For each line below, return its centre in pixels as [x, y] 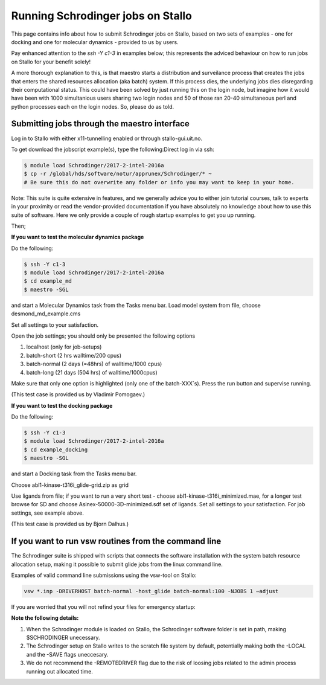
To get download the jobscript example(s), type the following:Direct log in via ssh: [113, 149]
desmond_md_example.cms [46, 314]
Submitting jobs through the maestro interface [100, 124]
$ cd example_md [48, 281]
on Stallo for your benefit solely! [51, 62]
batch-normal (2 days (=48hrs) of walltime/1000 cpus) [94, 364]
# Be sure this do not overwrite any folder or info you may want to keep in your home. [159, 182]
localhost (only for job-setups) [64, 347]
